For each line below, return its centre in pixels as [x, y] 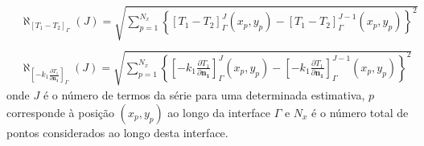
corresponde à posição [61, 112]
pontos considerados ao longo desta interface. [117, 132]
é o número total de [360, 112]
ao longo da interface [219, 112]
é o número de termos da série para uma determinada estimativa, [204, 95]
